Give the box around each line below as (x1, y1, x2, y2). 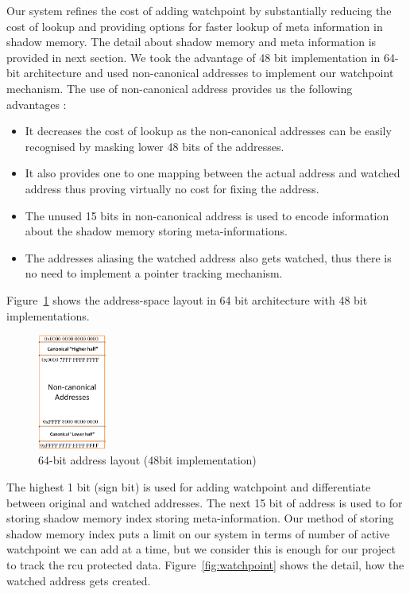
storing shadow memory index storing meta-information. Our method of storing (6, 510, 394, 526)
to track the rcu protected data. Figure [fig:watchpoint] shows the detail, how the (6, 557, 404, 573)
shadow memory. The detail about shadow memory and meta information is (6, 33, 377, 50)
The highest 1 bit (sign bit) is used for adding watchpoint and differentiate (6, 479, 371, 495)
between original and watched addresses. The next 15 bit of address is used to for (6, 494, 403, 511)
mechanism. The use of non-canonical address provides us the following (6, 80, 353, 96)
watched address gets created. (6, 572, 151, 588)
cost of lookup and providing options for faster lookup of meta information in (6, 17, 383, 34)
